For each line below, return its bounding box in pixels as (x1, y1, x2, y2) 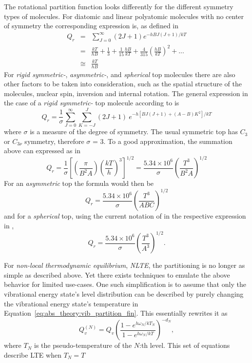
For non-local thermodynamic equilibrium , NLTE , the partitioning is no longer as (4, 260, 245, 270)
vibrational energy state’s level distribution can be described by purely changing (4, 288, 244, 299)
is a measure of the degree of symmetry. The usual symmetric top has (30, 126, 238, 137)
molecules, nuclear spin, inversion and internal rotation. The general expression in (4, 88, 248, 98)
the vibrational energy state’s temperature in (4, 298, 138, 308)
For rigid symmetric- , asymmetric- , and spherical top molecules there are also (4, 69, 235, 79)
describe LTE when (4, 349, 61, 360)
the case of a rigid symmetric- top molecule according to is (4, 98, 179, 108)
